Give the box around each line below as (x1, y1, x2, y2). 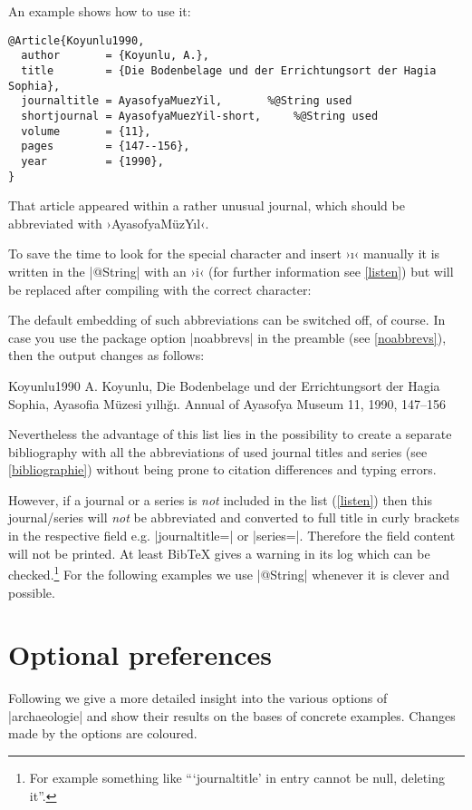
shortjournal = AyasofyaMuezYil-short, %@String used (21, 109, 379, 122)
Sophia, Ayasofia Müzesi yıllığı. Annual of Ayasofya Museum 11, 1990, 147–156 (8, 394, 446, 413)
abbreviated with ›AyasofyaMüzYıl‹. (8, 213, 209, 232)
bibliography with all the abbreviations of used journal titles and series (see (8, 442, 428, 461)
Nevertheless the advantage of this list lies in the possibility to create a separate (8, 425, 452, 444)
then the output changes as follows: (8, 346, 205, 365)
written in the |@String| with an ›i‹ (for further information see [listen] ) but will (8, 261, 454, 280)
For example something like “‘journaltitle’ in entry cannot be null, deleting (29, 768, 445, 786)
